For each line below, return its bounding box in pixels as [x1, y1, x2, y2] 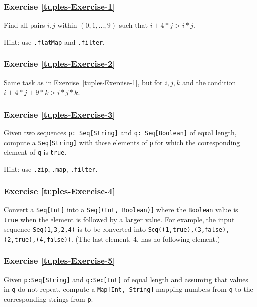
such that [119, 20, 148, 30]
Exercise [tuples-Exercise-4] [4, 184, 115, 197]
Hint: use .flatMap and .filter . [4, 36, 105, 47]
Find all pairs [4, 20, 45, 30]
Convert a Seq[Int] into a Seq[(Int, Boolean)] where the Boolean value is [4, 204, 238, 214]
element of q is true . [4, 147, 67, 157]
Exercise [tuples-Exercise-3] [4, 108, 115, 120]
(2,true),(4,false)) [4, 236, 72, 243]
